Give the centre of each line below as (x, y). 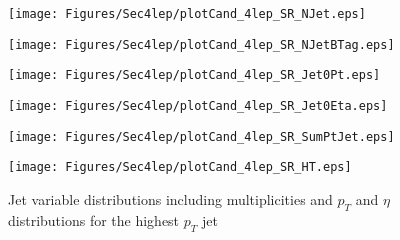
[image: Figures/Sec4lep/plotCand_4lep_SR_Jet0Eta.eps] (198, 105)
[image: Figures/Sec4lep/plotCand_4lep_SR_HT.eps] (180, 167)
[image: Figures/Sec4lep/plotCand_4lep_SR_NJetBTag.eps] (201, 44)
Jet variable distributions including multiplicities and (170, 198)
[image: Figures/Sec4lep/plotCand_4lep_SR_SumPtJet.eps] (201, 136)
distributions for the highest (94, 219)
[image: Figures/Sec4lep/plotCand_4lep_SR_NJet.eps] (187, 14)
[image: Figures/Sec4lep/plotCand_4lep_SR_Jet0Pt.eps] (194, 75)
